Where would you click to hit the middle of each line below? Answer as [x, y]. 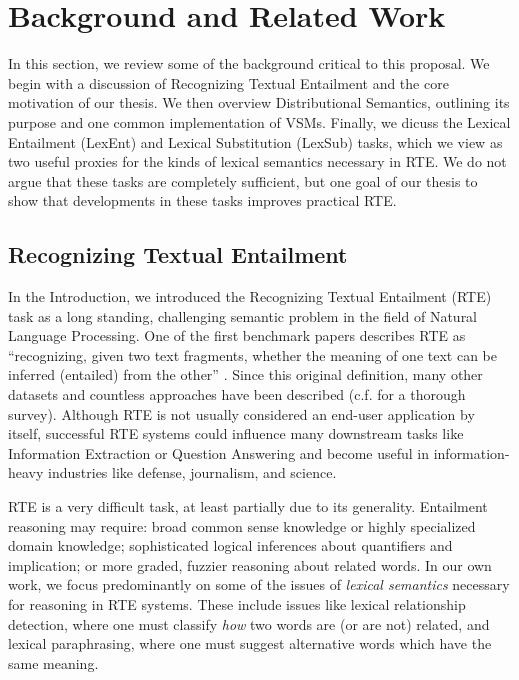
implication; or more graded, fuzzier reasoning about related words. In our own [250, 564]
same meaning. [53, 662]
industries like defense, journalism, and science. [192, 472]
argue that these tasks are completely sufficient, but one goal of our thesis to [243, 180]
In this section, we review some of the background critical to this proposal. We [249, 63]
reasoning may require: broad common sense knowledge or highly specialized [242, 525]
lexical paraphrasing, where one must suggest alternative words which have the [250, 643]
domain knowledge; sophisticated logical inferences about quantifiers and [230, 545]
